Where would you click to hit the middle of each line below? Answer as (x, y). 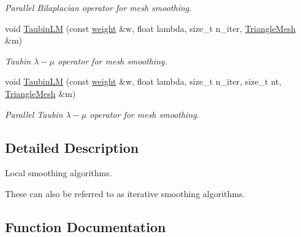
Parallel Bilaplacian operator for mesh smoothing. (98, 7)
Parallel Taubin (34, 114)
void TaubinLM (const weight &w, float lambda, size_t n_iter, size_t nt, (143, 81)
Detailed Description (72, 147)
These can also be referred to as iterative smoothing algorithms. (125, 193)
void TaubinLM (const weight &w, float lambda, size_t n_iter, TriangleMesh (150, 28)
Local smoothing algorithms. (59, 173)
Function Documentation (86, 226)
